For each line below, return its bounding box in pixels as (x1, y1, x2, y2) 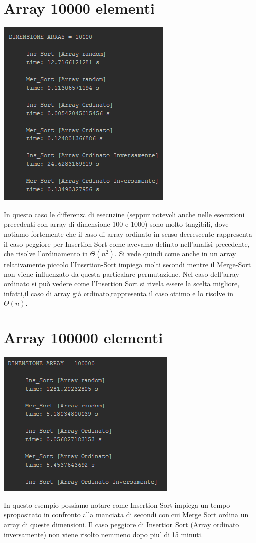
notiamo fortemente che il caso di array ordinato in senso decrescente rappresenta (4, 228, 252, 239)
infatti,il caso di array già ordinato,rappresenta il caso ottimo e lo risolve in (4, 288, 234, 298)
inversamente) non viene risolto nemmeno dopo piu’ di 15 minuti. (4, 529, 203, 539)
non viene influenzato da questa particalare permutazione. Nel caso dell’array (4, 269, 239, 279)
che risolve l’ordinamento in (4, 248, 88, 259)
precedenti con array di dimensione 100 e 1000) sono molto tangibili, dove (4, 219, 229, 229)
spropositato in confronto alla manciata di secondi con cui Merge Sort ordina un (4, 509, 249, 520)
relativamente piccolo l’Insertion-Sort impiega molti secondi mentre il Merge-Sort (4, 259, 251, 270)
